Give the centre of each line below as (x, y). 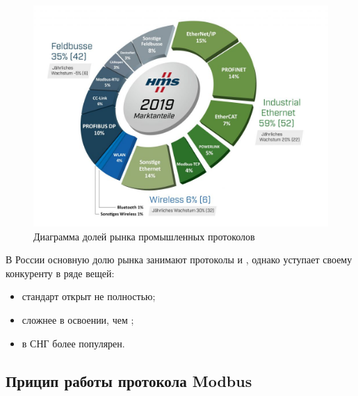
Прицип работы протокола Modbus (129, 380)
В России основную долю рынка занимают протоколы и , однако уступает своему (179, 259)
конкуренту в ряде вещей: (60, 273)
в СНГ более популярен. (73, 343)
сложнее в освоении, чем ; (78, 319)
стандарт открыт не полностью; (89, 296)
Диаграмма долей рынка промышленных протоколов (144, 236)
